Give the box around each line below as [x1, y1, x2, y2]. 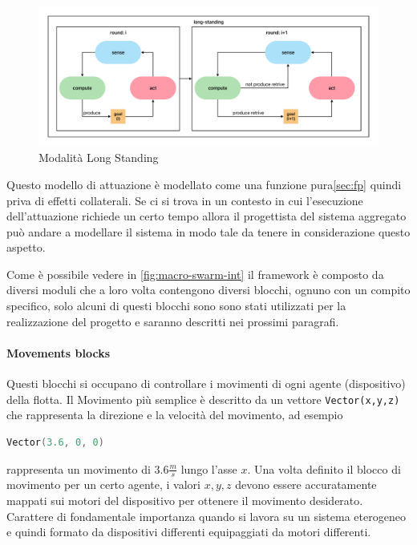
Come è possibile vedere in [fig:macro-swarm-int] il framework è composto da [6, 265, 384, 282]
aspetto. [6, 239, 46, 256]
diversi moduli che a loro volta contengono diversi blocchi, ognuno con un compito [6, 281, 411, 298]
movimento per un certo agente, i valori [6, 476, 200, 493]
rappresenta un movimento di [6, 460, 151, 477]
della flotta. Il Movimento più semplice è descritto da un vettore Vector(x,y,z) [6, 390, 400, 407]
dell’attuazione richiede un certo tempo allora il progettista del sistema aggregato [6, 208, 407, 224]
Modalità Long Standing [38, 149, 159, 166]
